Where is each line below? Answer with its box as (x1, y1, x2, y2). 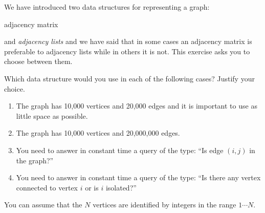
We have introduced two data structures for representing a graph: (4, 2, 210, 12)
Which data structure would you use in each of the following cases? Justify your (4, 73, 255, 83)
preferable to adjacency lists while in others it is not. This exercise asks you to (4, 46, 250, 56)
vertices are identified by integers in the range (93, 199, 236, 210)
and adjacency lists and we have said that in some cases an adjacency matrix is (4, 36, 252, 47)
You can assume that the (4, 199, 82, 210)
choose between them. (4, 56, 73, 67)
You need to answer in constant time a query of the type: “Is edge (16, 144, 224, 155)
